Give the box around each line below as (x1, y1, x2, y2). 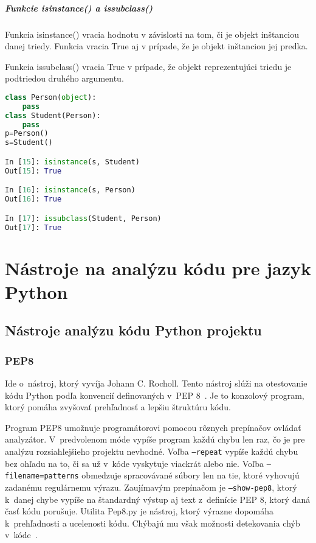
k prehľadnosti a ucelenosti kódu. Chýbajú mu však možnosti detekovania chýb (5, 516, 300, 529)
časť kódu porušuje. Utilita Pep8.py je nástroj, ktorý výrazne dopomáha (5, 505, 274, 517)
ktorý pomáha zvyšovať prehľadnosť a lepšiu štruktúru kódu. (5, 401, 231, 413)
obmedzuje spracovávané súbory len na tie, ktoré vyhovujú (81, 469, 300, 482)
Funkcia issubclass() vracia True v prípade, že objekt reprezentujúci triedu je (5, 60, 292, 72)
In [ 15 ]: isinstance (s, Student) (5, 157, 140, 166)
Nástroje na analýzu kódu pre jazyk (5, 255, 312, 280)
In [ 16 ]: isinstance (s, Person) (5, 186, 136, 195)
